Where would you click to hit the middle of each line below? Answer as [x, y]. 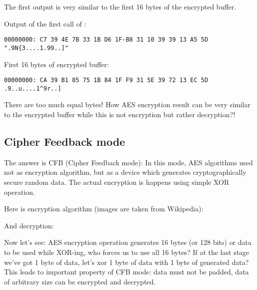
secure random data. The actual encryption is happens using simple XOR [117, 182]
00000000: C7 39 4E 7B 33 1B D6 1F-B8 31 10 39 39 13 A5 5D [106, 40]
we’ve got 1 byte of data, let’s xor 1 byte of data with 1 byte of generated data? [126, 262]
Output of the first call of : [45, 23]
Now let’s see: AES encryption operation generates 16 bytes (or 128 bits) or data [128, 242]
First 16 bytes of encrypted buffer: [56, 64]
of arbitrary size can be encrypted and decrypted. [80, 281]
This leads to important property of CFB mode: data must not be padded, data [126, 272]
